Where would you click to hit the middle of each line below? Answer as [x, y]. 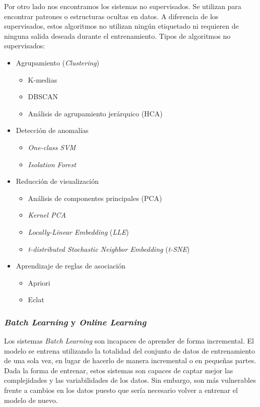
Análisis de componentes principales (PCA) [95, 198]
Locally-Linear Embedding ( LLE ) [78, 231]
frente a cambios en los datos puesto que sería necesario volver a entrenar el [121, 390]
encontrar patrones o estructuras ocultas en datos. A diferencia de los [111, 16]
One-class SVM [52, 147]
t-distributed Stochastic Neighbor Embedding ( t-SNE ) [109, 249]
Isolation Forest [52, 164]
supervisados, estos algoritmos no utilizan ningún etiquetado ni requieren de [121, 26]
